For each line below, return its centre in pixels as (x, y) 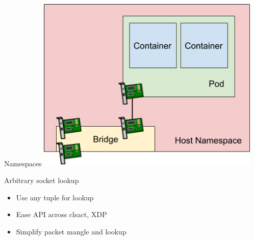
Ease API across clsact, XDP (61, 214)
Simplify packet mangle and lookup (71, 232)
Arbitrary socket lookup (42, 180)
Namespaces (23, 163)
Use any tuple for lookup (55, 197)
